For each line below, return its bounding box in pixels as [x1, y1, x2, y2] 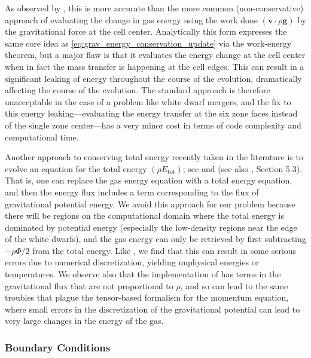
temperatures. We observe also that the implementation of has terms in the [5, 268, 281, 280]
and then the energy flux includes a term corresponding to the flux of [5, 185, 259, 198]
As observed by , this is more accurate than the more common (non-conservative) [5, 2, 304, 14]
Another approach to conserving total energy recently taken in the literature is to [5, 151, 303, 163]
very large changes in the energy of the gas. [5, 314, 164, 327]
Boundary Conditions [5, 339, 111, 354]
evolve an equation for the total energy [5, 162, 147, 175]
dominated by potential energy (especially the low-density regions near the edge [5, 221, 297, 233]
